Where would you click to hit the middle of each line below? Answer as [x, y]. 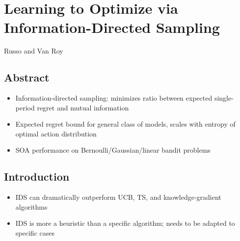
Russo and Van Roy [34, 51]
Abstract [27, 77]
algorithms [31, 206]
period [25, 107]
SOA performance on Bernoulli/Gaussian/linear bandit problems [113, 150]
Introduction [37, 176]
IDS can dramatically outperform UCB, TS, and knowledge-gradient [118, 197]
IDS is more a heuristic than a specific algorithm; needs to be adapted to [125, 223]
